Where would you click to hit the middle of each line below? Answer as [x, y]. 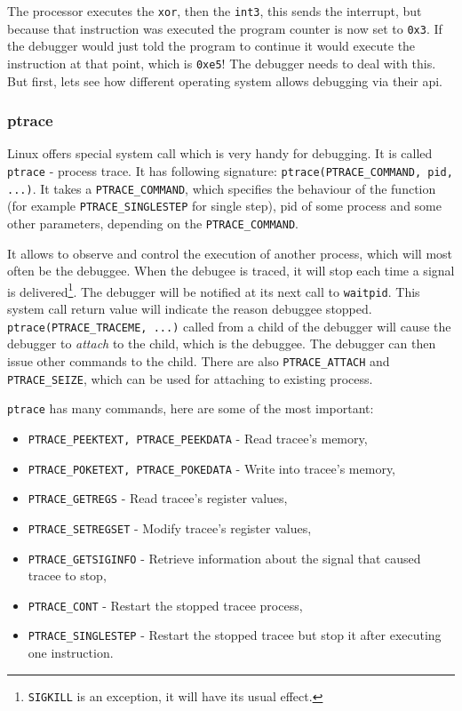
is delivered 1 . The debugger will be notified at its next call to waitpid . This [214, 290]
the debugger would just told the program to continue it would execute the [211, 46]
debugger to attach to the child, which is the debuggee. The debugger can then [222, 344]
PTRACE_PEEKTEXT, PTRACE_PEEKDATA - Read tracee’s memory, [198, 438]
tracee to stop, [67, 575]
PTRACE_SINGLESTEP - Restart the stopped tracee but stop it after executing [235, 635]
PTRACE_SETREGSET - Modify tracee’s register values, [170, 527]
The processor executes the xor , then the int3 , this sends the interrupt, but [215, 11]
